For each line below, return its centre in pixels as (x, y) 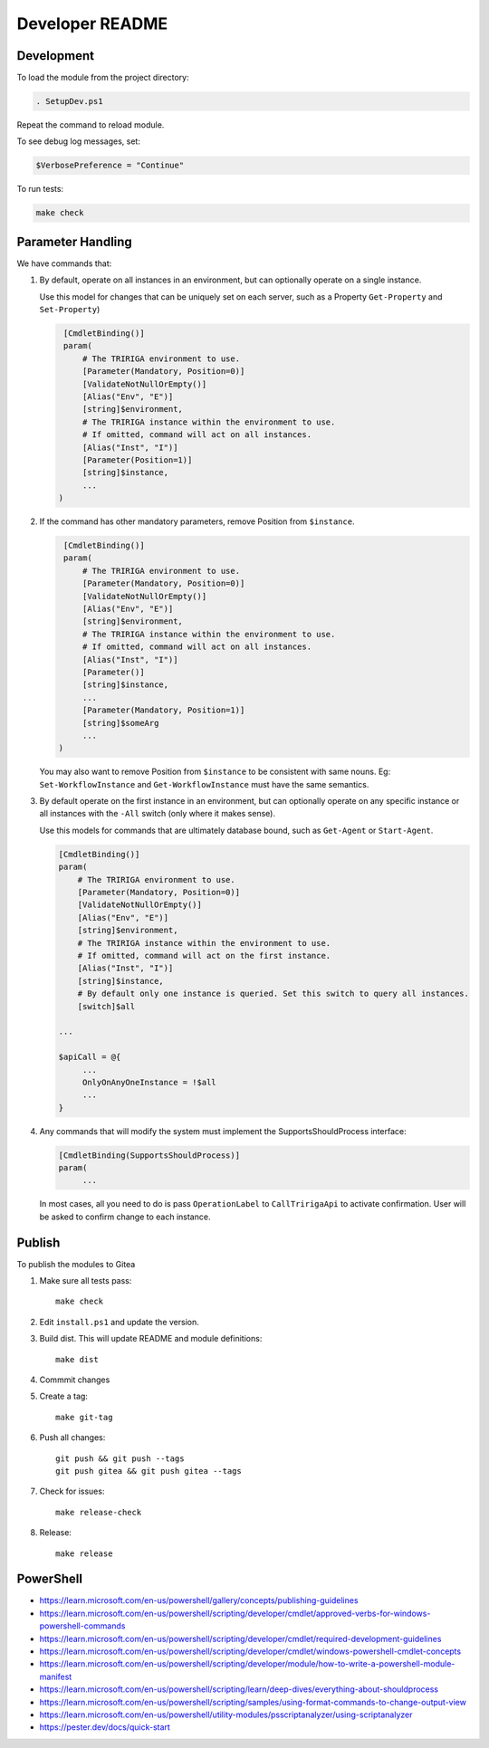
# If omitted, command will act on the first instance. (204, 955)
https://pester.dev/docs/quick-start (105, 1727)
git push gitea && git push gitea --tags (149, 1471)
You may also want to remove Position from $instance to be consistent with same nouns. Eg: (215, 772)
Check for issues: (72, 1491)
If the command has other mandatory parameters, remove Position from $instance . (197, 521)
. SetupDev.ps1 (69, 101)
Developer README (92, 24)
